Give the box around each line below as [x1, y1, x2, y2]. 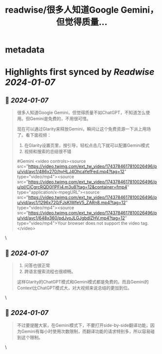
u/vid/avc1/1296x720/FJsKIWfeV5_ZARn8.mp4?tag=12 [17, 200, 126, 206]
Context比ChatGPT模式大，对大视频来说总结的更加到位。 [17, 285, 132, 291]
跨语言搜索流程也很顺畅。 [24, 268, 76, 274]
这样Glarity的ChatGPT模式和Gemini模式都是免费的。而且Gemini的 [17, 279, 149, 284]
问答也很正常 [24, 263, 50, 268]
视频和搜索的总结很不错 [24, 149, 72, 155]
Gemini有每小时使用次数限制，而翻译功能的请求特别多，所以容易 [21, 328, 151, 334]
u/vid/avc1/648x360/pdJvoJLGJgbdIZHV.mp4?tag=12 [17, 215, 126, 221]
